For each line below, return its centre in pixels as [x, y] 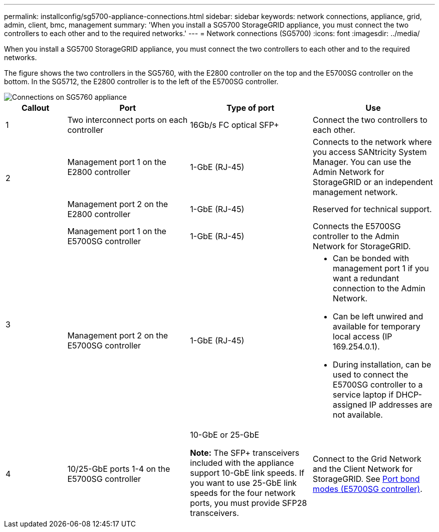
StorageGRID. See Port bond [366, 479]
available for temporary [377, 326]
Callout [35, 108]
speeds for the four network [243, 493]
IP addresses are [401, 405]
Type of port [251, 108]
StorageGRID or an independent [373, 182]
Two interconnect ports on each [128, 120]
